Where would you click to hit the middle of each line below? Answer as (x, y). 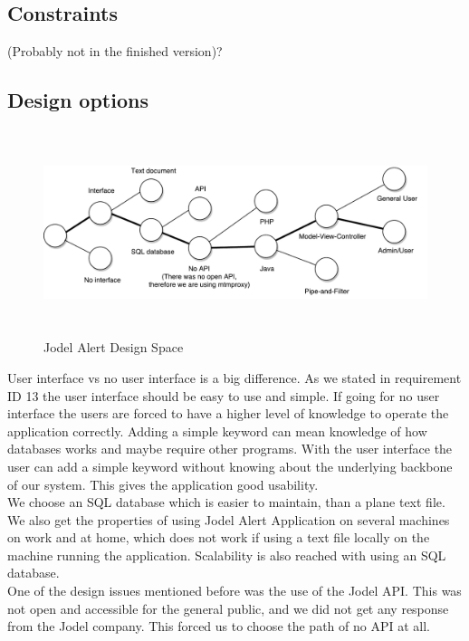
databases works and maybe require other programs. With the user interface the (230, 449)
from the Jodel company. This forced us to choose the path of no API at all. (219, 626)
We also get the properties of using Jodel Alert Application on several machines (229, 519)
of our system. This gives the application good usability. (163, 484)
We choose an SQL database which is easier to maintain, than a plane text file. (226, 502)
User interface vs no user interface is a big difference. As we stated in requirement (234, 377)
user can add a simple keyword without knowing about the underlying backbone (230, 466)
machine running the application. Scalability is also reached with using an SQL (227, 555)
